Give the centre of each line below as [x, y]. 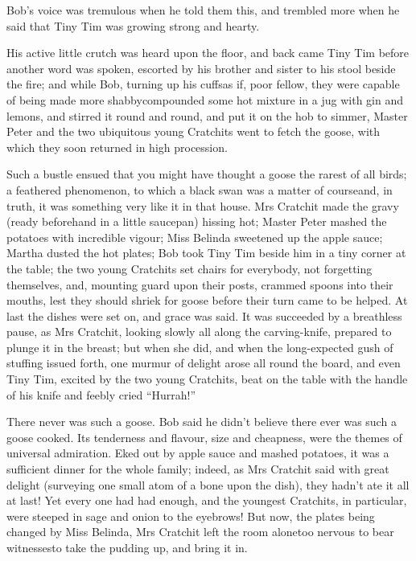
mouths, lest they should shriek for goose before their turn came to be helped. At [207, 300]
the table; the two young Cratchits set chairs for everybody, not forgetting [189, 268]
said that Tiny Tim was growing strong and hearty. [133, 25]
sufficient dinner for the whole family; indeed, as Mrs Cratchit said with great [198, 469]
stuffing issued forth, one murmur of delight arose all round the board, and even [204, 363]
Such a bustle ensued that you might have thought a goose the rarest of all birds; [207, 174]
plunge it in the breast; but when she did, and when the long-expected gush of [200, 347]
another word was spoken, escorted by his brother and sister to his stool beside [201, 68]
